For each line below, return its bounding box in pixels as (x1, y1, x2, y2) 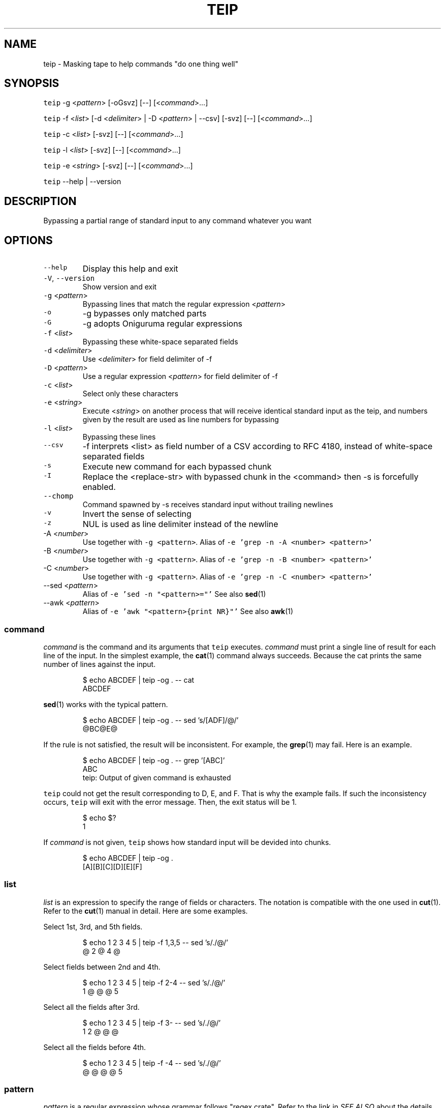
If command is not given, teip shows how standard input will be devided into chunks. (43, 837, 331, 847)
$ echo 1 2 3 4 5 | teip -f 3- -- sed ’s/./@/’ (82, 1018, 221, 1027)
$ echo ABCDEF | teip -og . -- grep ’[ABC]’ (82, 755, 225, 765)
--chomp (43, 492, 74, 501)
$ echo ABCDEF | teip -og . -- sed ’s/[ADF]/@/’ (82, 715, 239, 724)
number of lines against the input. (43, 659, 156, 668)
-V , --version (43, 274, 95, 283)
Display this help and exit (82, 264, 178, 274)
